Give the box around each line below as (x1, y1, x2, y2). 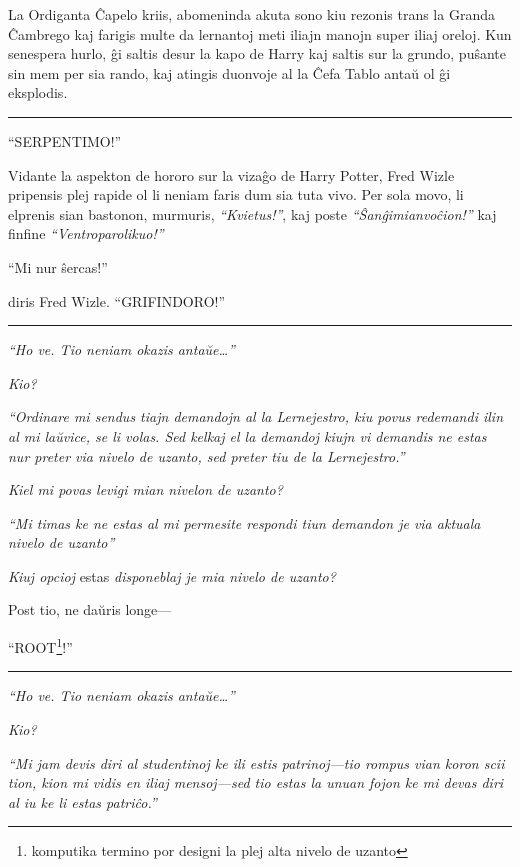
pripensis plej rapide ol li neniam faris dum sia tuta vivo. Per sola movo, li (8, 184, 464, 205)
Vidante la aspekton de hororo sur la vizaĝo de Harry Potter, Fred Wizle (8, 164, 455, 185)
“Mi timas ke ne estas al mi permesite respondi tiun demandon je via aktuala (8, 512, 481, 533)
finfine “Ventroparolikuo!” (8, 223, 164, 244)
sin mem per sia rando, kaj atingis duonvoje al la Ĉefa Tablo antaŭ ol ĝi (8, 62, 451, 83)
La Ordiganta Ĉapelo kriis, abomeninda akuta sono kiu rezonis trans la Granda (8, 4, 495, 24)
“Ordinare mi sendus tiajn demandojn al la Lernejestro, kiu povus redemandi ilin (8, 406, 503, 427)
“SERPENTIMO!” (8, 130, 122, 151)
